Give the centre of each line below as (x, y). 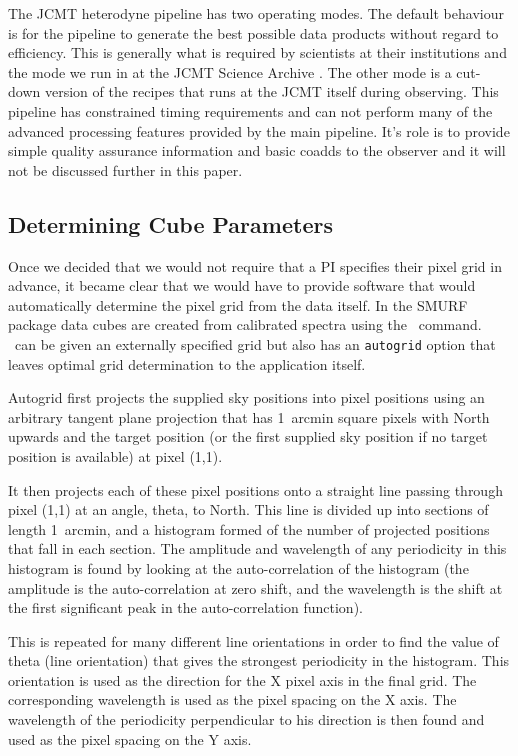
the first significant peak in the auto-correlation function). (185, 607)
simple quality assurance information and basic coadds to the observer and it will (257, 150)
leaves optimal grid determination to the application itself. (187, 363)
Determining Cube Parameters (170, 223)
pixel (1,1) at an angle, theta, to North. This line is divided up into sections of (248, 509)
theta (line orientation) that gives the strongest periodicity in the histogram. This (259, 660)
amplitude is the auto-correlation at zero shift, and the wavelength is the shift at (255, 587)
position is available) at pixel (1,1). (115, 455)
